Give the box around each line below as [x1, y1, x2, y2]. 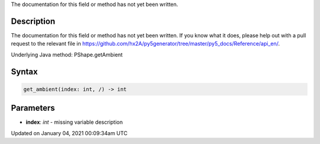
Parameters [11, 103, 55, 113]
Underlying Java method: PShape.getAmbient [11, 51, 123, 58]
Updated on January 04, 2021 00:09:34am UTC [11, 129, 127, 136]
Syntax [11, 66, 38, 76]
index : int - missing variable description [25, 119, 123, 126]
